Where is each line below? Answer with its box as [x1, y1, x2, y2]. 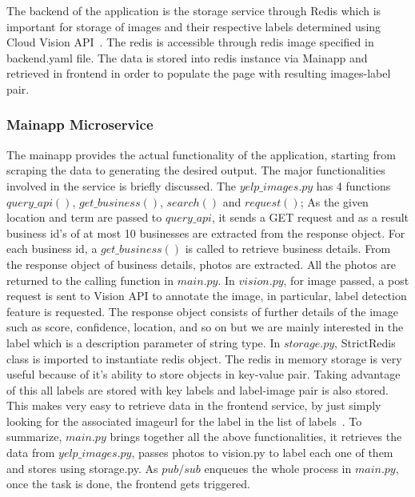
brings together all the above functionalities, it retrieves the [110, 428, 402, 445]
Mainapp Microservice [6, 114, 154, 134]
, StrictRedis [334, 334, 396, 351]
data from [6, 444, 55, 461]
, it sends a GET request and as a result [211, 209, 409, 226]
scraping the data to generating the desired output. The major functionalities [6, 162, 385, 178]
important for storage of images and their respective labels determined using [6, 18, 381, 34]
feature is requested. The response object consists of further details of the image [6, 303, 398, 319]
